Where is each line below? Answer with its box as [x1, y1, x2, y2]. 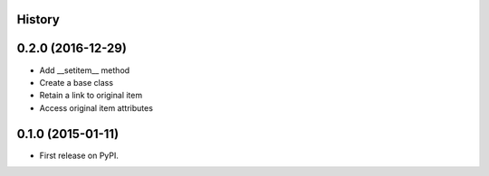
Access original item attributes [39, 102, 154, 113]
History [16, 12, 61, 27]
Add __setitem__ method [39, 64, 130, 76]
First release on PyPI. [39, 150, 120, 161]
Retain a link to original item [39, 90, 143, 101]
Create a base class [39, 77, 113, 88]
